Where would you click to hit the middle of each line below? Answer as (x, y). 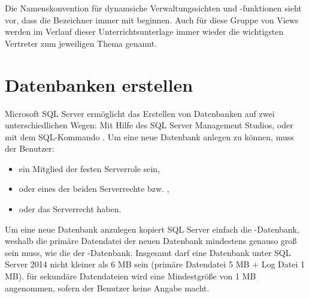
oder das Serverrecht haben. (70, 209)
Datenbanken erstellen (99, 84)
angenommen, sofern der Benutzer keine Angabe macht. (107, 288)
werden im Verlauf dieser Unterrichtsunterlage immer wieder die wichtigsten (144, 31)
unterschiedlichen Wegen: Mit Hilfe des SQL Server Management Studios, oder (149, 125)
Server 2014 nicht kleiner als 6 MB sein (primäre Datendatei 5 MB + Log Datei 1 (155, 264)
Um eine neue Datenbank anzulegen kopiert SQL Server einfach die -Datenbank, (152, 229)
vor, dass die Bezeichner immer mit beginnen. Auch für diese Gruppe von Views (152, 19)
